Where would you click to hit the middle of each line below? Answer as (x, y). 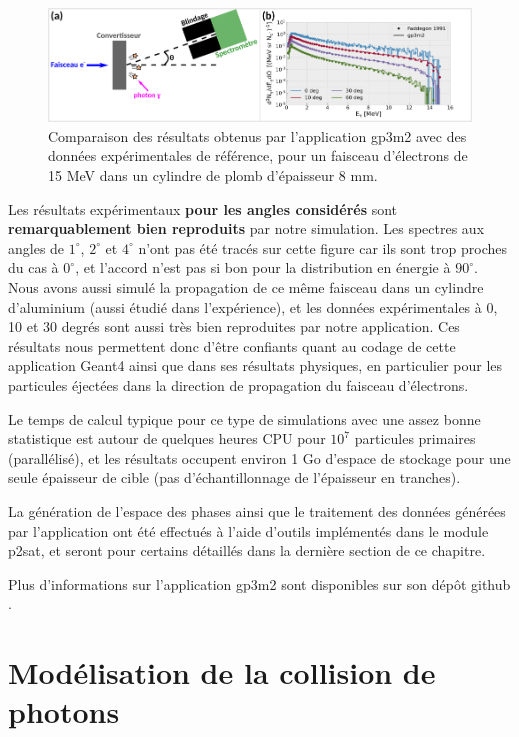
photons (64, 711)
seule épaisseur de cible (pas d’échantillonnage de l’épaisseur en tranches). (234, 477)
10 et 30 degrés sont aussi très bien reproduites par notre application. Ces (234, 326)
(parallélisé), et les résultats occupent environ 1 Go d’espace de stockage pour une (259, 457)
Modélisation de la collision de (222, 672)
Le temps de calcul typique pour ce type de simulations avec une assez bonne (244, 418)
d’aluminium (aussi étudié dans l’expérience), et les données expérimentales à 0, (253, 306)
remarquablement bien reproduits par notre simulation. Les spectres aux (246, 228)
